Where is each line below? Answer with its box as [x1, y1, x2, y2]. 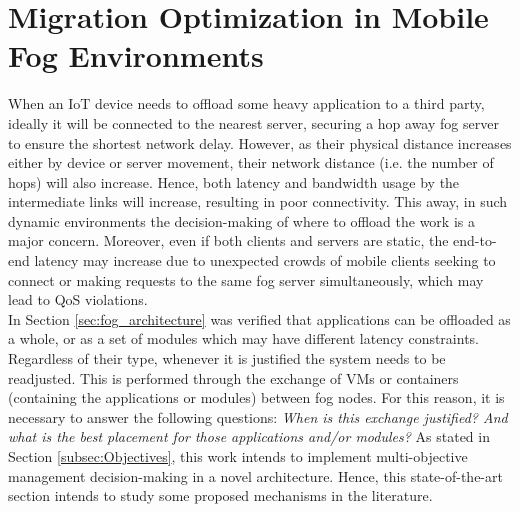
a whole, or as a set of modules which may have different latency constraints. [8, 328, 480, 349]
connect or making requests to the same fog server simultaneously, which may [8, 269, 484, 290]
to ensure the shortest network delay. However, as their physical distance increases [8, 132, 512, 153]
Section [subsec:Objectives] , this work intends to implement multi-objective [8, 446, 468, 466]
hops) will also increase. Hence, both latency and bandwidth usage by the [8, 171, 460, 192]
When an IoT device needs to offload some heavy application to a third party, [8, 93, 485, 114]
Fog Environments [8, 35, 264, 76]
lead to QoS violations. [8, 289, 148, 310]
